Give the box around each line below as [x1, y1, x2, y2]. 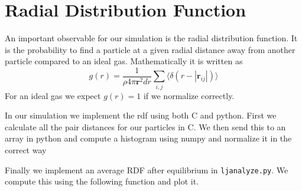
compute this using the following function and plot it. [5, 175, 199, 187]
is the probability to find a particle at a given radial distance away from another [5, 43, 295, 55]
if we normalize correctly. [143, 89, 235, 101]
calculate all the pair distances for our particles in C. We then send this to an [5, 120, 286, 133]
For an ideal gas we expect [5, 89, 101, 101]
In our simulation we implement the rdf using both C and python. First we [5, 109, 277, 121]
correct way [5, 144, 47, 156]
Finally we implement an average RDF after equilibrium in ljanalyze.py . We [5, 163, 288, 176]
